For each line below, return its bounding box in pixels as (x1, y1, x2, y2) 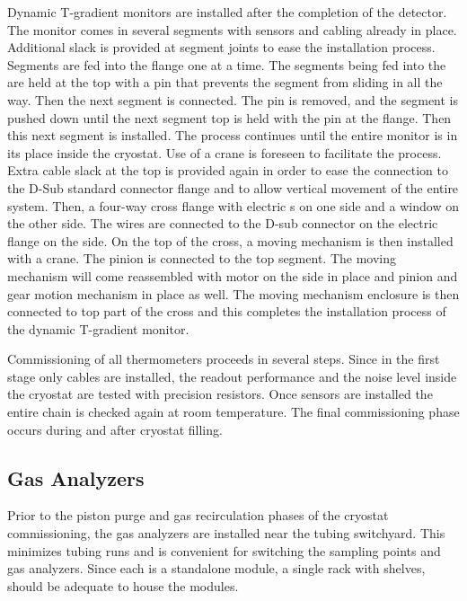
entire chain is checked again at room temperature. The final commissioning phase (7, 402, 460, 421)
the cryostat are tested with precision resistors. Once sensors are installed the (7, 384, 433, 403)
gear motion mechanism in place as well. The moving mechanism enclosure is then (7, 284, 460, 303)
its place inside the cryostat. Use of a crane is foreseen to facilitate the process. (7, 143, 442, 162)
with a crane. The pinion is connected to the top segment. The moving (7, 249, 396, 268)
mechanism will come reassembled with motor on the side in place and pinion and (7, 266, 458, 285)
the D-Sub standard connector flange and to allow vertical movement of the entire (7, 178, 459, 197)
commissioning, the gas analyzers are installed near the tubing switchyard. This (7, 524, 445, 543)
